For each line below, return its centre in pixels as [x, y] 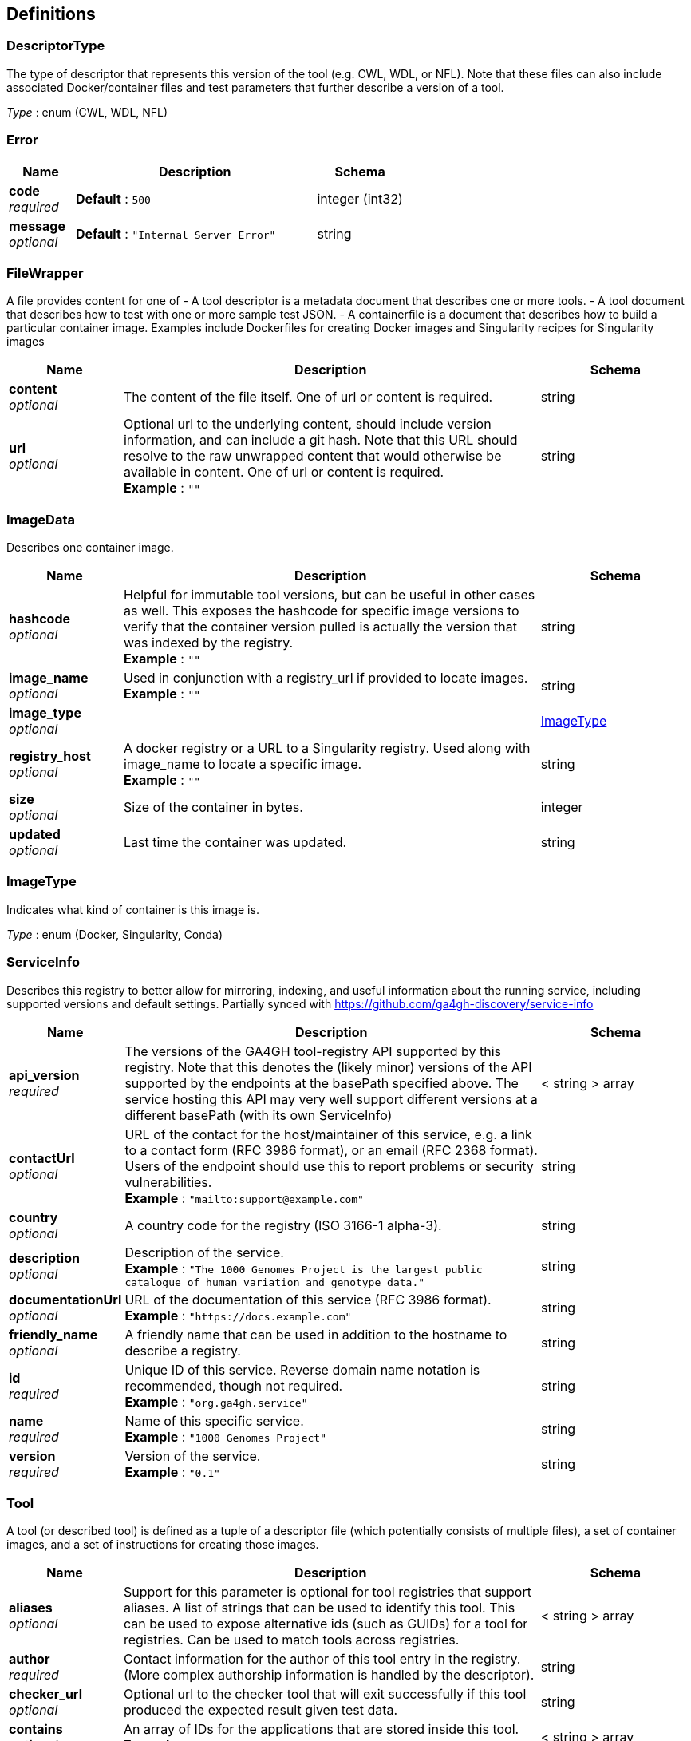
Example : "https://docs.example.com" [238, 1315]
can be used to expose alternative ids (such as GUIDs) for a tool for [326, 1624]
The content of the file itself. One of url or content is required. [308, 397]
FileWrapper [45, 273]
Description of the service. [204, 1252]
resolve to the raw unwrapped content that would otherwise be [312, 456]
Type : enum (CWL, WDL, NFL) [87, 112]
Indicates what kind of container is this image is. [133, 909]
